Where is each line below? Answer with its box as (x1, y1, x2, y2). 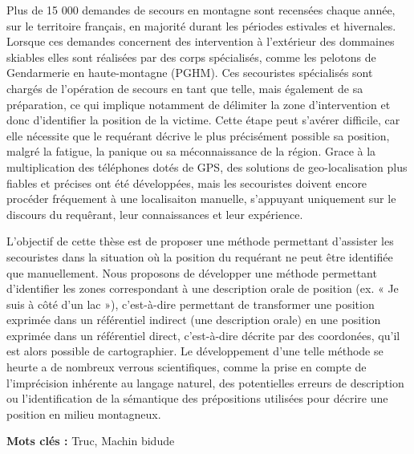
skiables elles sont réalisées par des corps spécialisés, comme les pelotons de (6, 48, 376, 65)
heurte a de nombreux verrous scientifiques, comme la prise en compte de (6, 359, 367, 375)
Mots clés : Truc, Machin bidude (6, 432, 175, 449)
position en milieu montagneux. (6, 405, 161, 422)
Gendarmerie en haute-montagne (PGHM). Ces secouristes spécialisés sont (6, 64, 373, 81)
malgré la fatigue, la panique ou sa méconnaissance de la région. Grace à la (6, 143, 376, 160)
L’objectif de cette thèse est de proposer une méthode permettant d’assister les (6, 233, 394, 249)
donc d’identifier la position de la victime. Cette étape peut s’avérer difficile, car (6, 111, 400, 128)
